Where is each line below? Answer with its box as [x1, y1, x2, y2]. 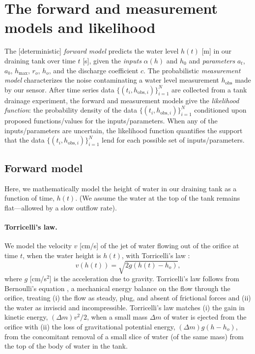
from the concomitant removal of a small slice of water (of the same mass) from [4, 331, 244, 341]
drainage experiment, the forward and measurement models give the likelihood [4, 95, 239, 105]
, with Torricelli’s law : [121, 250, 190, 260]
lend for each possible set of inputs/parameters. [102, 135, 245, 145]
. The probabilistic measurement [143, 65, 241, 75]
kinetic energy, [4, 312, 48, 322]
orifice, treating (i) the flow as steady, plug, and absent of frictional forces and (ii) [4, 293, 251, 303]
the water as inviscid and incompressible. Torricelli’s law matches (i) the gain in [4, 302, 245, 312]
